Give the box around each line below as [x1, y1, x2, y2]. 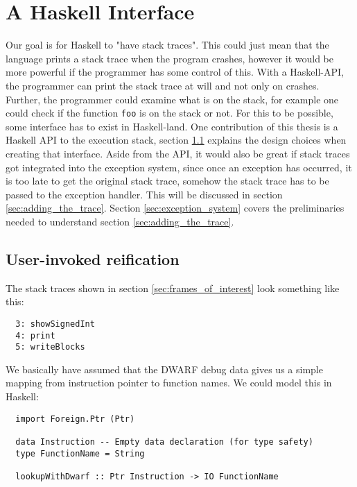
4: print [15, 330, 55, 341]
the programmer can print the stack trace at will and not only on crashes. [6, 78, 320, 92]
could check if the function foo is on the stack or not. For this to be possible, [6, 105, 333, 120]
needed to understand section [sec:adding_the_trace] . [6, 214, 234, 228]
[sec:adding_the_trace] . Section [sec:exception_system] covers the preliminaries [6, 200, 345, 215]
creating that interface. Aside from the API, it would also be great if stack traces [6, 146, 350, 160]
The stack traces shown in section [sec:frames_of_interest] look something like [6, 280, 340, 295]
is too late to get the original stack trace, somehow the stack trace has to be [6, 173, 329, 188]
